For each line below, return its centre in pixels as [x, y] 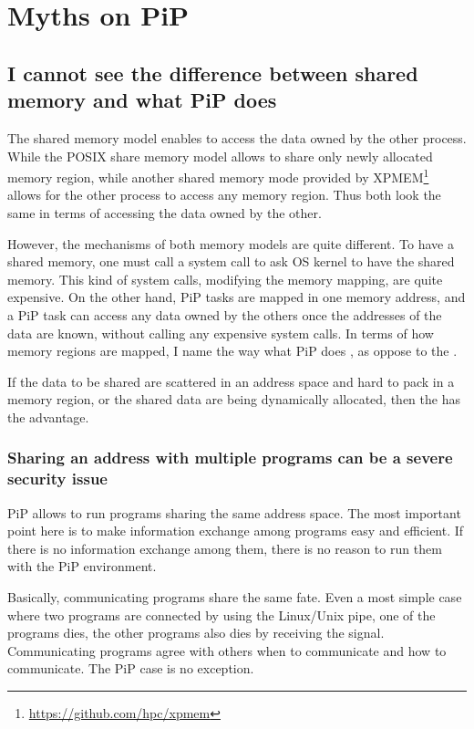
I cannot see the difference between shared [213, 73]
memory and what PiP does [142, 100]
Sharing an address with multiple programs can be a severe [230, 458]
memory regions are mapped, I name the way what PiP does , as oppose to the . [232, 351]
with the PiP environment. [82, 566]
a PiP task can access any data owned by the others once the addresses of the [225, 314]
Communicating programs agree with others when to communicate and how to [227, 650]
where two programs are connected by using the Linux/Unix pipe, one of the [222, 614]
